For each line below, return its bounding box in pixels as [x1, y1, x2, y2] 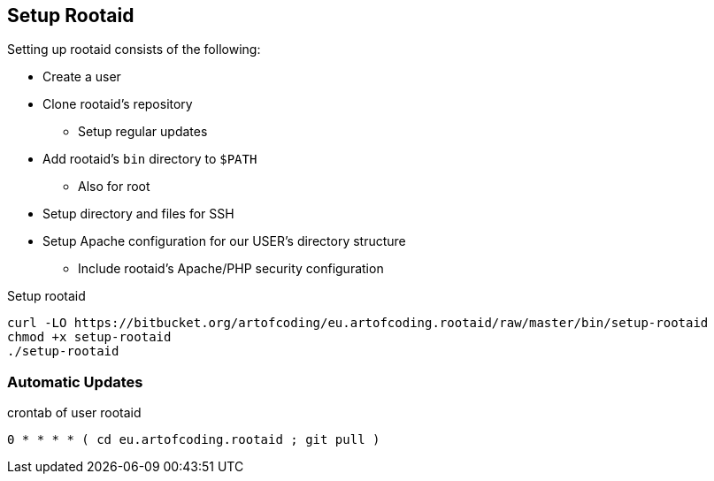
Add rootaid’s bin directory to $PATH [42, 151, 257, 167]
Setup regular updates [78, 124, 208, 140]
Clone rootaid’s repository [42, 96, 193, 112]
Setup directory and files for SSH [42, 206, 234, 222]
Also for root [78, 179, 150, 195]
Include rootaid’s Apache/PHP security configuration [78, 261, 384, 277]
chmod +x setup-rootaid [7, 330, 172, 345]
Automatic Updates [7, 372, 143, 391]
